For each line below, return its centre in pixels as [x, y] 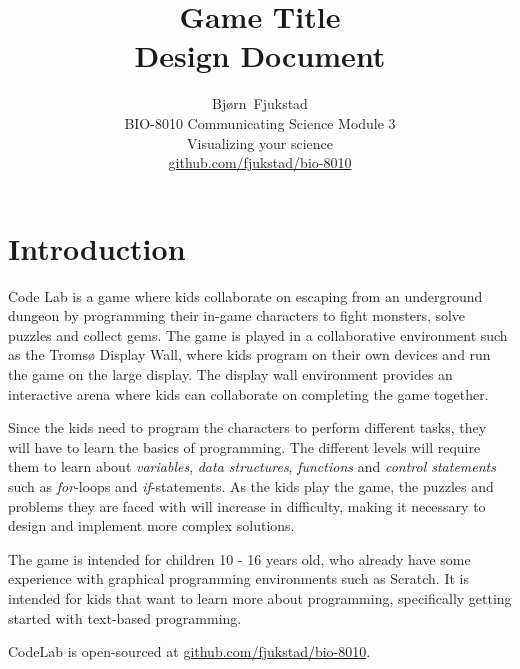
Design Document [260, 55]
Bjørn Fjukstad [260, 103]
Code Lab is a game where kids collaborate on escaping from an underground [245, 295]
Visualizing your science [260, 142]
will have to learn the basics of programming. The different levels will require [244, 446]
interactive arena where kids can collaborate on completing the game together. [248, 393]
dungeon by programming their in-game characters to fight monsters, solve [237, 315]
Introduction [97, 247]
